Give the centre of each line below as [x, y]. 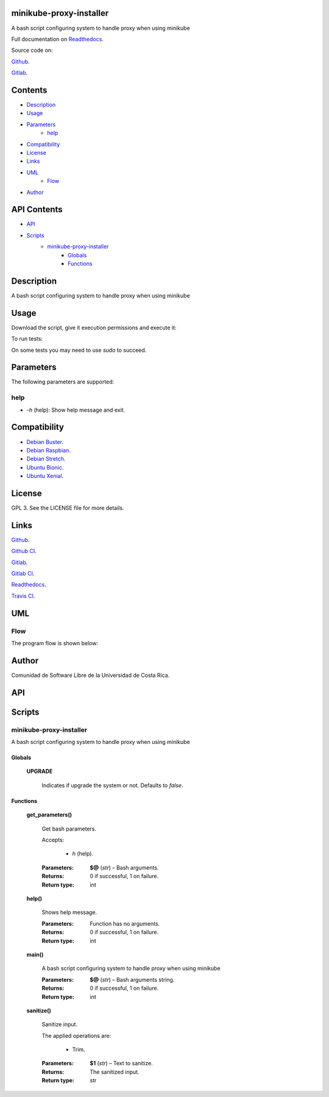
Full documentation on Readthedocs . [57, 39]
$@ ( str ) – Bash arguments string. [132, 979]
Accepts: [53, 840]
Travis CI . [23, 596]
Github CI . [24, 551]
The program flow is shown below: [55, 643]
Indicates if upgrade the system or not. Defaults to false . [112, 785]
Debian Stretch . [46, 459]
